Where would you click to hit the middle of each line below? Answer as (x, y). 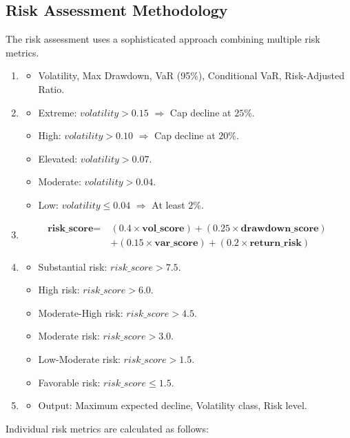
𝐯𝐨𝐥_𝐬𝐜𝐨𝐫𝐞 (163, 228)
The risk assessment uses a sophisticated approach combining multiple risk (163, 39)
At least (168, 204)
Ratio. (51, 88)
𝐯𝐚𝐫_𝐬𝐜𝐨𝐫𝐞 (176, 243)
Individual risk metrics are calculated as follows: (107, 428)
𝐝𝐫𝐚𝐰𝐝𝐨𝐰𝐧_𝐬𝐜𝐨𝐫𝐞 (280, 228)
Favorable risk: (69, 382)
